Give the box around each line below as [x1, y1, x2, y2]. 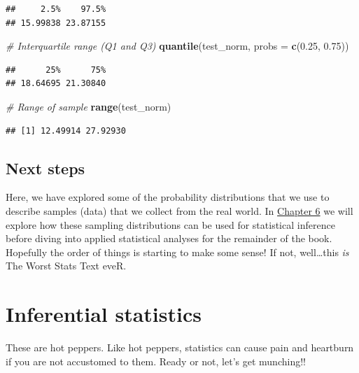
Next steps [6, 157, 85, 178]
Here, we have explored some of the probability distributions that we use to [6, 190, 330, 204]
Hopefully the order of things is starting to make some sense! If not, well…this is [6, 244, 349, 259]
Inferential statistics [6, 300, 202, 328]
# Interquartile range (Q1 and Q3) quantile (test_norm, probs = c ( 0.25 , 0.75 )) [6, 38, 349, 53]
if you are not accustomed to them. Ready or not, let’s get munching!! [6, 353, 306, 368]
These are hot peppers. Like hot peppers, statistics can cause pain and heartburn [6, 340, 354, 355]
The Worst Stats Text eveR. [6, 258, 127, 273]
